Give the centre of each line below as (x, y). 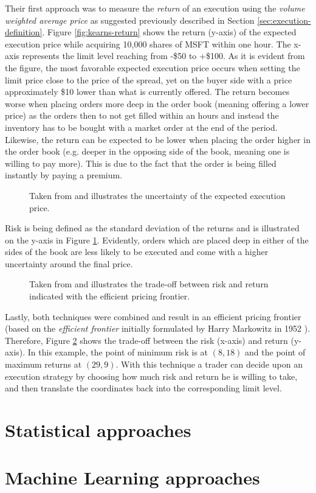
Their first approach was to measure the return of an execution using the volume (155, 8)
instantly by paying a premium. (64, 175)
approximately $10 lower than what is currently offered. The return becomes (147, 92)
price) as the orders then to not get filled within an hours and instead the (142, 115)
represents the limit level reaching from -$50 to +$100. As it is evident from (163, 56)
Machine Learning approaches (132, 477)
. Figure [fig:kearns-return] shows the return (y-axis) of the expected (169, 32)
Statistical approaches (98, 430)
